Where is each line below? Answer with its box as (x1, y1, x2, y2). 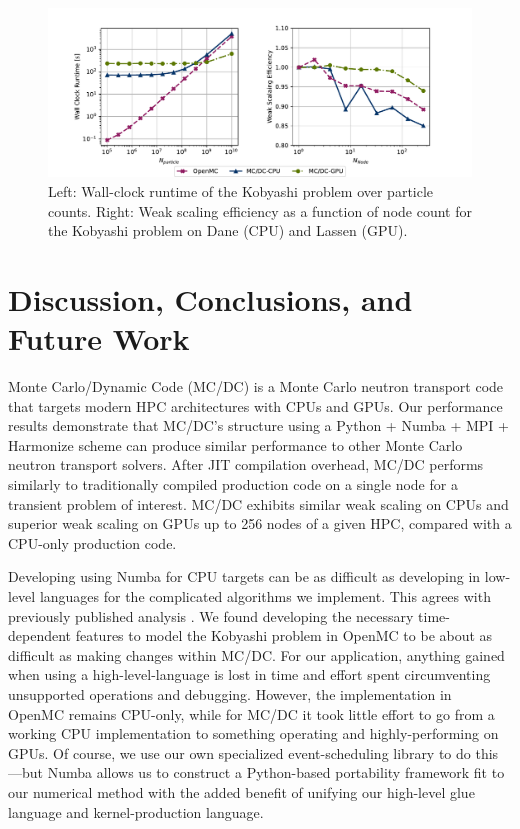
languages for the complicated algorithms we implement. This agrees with (39, 585, 491, 606)
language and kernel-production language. (8, 801, 264, 822)
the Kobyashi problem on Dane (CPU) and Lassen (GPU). (48, 220, 408, 241)
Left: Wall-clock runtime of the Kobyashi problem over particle (48, 180, 434, 201)
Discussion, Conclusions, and (8, 278, 413, 319)
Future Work (8, 318, 190, 359)
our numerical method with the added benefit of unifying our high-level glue (8, 781, 475, 802)
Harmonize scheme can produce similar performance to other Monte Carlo (8, 434, 463, 455)
